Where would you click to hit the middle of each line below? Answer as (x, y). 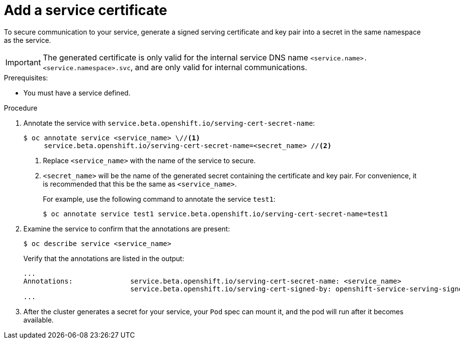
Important (23, 62)
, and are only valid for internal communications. (219, 67)
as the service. (28, 40)
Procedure (21, 108)
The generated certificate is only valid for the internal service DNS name (175, 57)
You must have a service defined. (77, 93)
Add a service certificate (86, 10)
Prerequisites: (26, 77)
